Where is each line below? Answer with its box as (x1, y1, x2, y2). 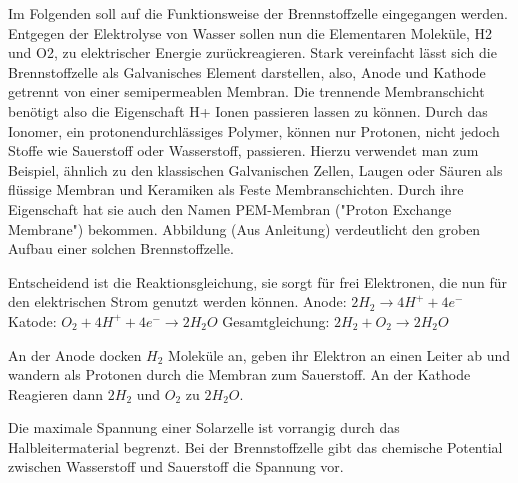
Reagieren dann (8, 383, 104, 404)
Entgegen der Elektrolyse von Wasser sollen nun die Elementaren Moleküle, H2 (8, 22, 493, 43)
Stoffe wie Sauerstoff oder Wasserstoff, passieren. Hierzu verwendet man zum (8, 140, 479, 161)
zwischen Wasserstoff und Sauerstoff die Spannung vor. (8, 456, 344, 477)
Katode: (8, 310, 57, 331)
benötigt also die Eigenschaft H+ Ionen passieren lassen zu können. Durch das (8, 100, 488, 121)
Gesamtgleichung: (222, 310, 330, 331)
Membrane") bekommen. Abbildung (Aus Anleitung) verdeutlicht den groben (8, 218, 481, 239)
